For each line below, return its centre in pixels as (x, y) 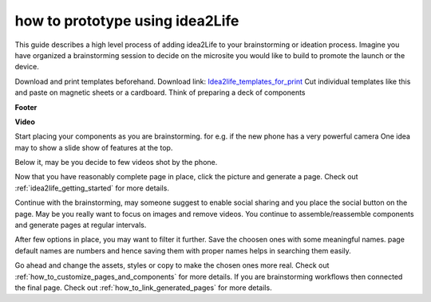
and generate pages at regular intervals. (81, 225)
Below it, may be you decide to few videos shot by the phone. (116, 163)
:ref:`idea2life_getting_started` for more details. (92, 188)
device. (27, 67)
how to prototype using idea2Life (127, 21)
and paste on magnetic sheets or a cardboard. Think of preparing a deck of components (160, 92)
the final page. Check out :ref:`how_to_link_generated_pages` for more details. (143, 288)
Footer (26, 107)
